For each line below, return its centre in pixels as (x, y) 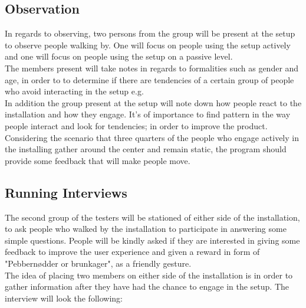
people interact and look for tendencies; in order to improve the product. (136, 125)
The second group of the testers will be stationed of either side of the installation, (152, 217)
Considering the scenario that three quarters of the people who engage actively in (152, 137)
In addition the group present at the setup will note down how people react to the (153, 102)
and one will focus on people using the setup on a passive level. (119, 56)
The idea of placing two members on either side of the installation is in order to (149, 275)
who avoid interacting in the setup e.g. (74, 91)
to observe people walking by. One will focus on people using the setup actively (148, 45)
